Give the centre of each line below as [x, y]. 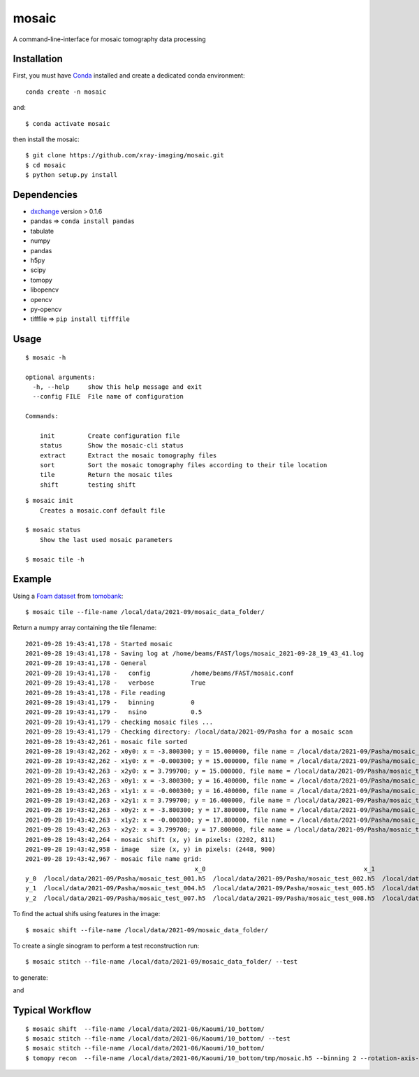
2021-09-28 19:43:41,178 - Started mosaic [99, 644]
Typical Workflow [52, 1010]
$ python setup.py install [72, 175]
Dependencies [45, 195]
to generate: [30, 977]
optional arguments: [60, 377]
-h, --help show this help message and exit [117, 387]
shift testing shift [88, 485]
